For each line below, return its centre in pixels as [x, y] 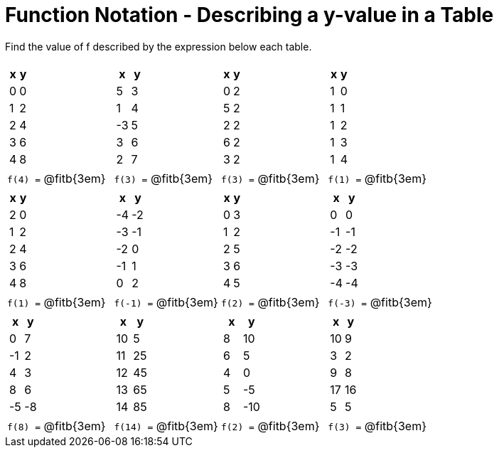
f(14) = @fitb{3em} [166, 426]
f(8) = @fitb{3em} [57, 426]
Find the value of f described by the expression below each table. [159, 46]
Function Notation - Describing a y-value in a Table [249, 15]
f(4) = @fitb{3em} [57, 178]
